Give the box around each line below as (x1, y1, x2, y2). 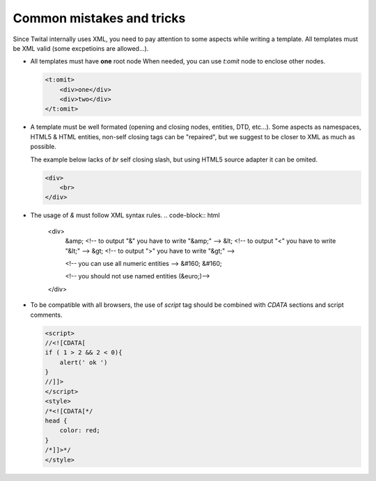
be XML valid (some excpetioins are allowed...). (13, 44, 149, 52)
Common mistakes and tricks (13, 10, 186, 26)
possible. (30, 143, 57, 151)
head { (45, 417, 68, 425)
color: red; (59, 427, 101, 434)
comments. (30, 310, 63, 319)
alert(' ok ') (59, 358, 108, 366)
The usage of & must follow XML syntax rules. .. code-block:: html (30, 211, 220, 219)
